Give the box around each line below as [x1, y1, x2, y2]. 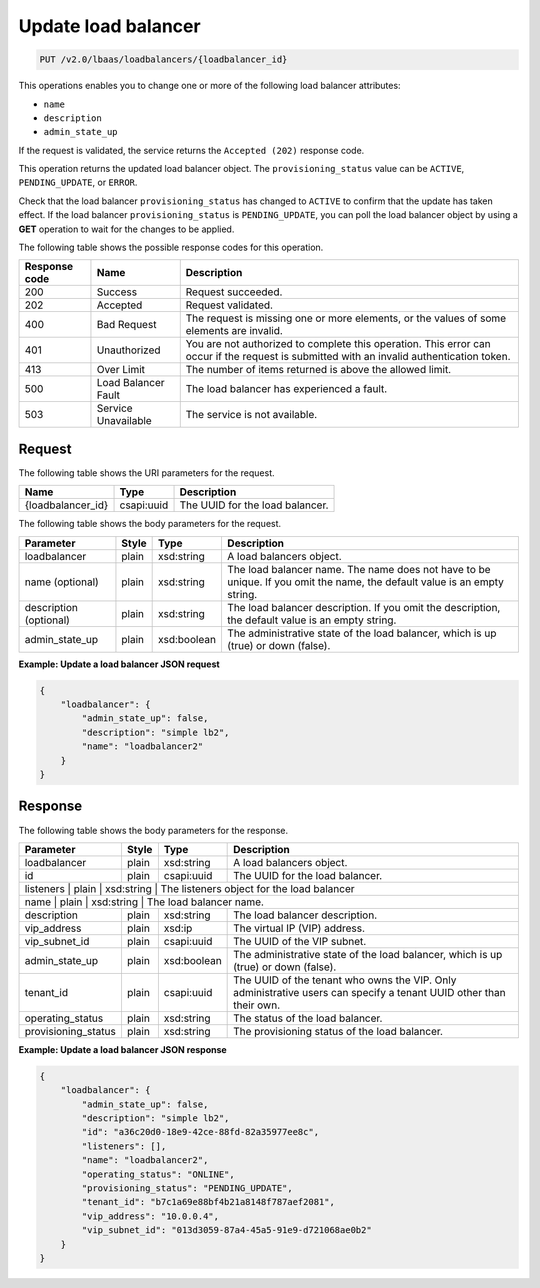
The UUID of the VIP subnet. [233, 934, 367, 948]
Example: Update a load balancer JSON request [18, 658, 220, 670]
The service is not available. [185, 408, 318, 422]
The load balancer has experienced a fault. [185, 382, 388, 396]
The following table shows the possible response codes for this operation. [18, 241, 324, 254]
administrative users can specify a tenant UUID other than [233, 985, 506, 999]
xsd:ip [163, 921, 193, 935]
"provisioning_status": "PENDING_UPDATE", [81, 1183, 294, 1194]
